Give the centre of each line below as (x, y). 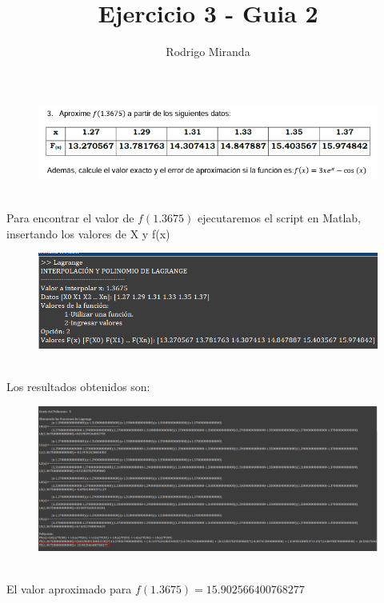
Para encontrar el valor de (70, 218)
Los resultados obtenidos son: (78, 387)
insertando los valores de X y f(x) (88, 233)
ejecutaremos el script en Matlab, (279, 218)
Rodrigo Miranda (208, 52)
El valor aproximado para (69, 589)
